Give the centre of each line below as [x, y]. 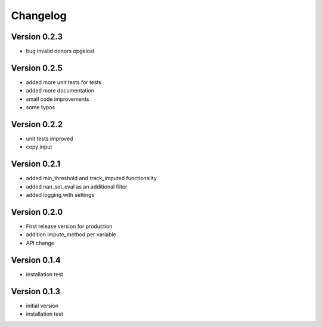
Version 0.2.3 [37, 37]
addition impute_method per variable [71, 235]
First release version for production [69, 226]
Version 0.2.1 [36, 164]
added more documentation [60, 91]
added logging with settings [60, 195]
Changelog [39, 16]
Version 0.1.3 [36, 291]
